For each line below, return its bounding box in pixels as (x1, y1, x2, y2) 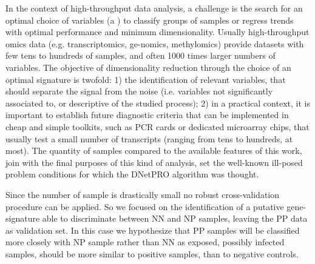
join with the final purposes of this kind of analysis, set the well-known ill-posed (5, 156, 303, 168)
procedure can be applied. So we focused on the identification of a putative (5, 200, 284, 213)
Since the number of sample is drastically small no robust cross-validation (5, 188, 280, 200)
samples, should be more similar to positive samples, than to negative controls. (5, 247, 299, 260)
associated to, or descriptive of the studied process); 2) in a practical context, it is (5, 96, 310, 109)
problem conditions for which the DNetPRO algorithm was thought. (5, 168, 259, 180)
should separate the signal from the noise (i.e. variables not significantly (5, 85, 273, 97)
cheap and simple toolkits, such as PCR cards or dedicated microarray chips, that (5, 120, 310, 133)
